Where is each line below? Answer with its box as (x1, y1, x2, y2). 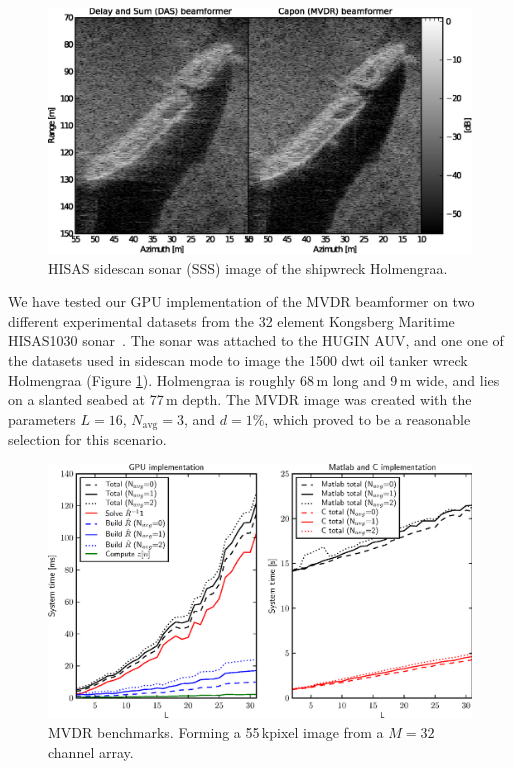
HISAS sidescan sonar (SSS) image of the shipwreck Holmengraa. (48, 257, 448, 278)
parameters (8, 408, 76, 429)
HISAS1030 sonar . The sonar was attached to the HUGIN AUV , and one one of (8, 330, 504, 351)
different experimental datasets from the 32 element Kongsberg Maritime (8, 310, 455, 331)
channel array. (48, 741, 134, 762)
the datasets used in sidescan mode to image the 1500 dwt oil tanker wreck (8, 349, 468, 370)
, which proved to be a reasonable (264, 408, 471, 429)
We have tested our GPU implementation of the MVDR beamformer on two (8, 291, 475, 312)
